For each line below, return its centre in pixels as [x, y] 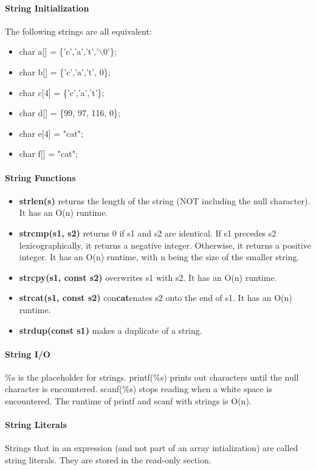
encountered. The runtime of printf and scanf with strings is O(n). [128, 401]
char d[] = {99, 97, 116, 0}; [70, 113]
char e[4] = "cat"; [51, 133]
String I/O [28, 354]
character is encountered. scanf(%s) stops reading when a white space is [139, 389]
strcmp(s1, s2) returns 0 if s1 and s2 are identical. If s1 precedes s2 [148, 233]
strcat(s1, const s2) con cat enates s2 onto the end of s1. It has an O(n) [156, 298]
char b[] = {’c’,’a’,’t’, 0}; [65, 71]
